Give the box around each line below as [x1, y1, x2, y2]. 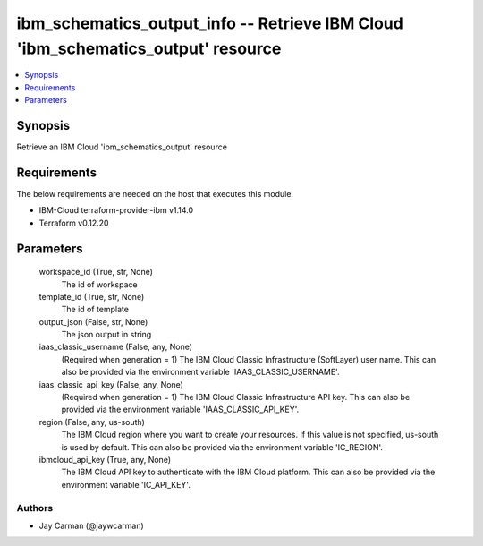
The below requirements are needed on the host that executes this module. [16, 188, 294, 199]
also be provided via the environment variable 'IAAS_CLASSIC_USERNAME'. [61, 367, 340, 378]
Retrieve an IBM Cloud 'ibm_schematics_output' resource [16, 141, 228, 152]
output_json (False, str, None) [38, 316, 148, 327]
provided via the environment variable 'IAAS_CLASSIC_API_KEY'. [61, 404, 300, 415]
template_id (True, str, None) [38, 291, 145, 302]
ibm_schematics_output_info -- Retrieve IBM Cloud [16, 13, 404, 33]
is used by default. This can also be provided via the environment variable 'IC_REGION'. [61, 441, 384, 452]
